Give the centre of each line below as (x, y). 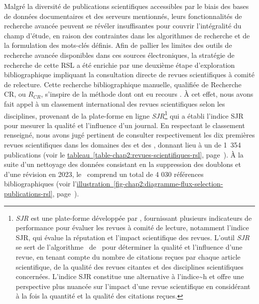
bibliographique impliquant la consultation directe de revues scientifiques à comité (129, 75)
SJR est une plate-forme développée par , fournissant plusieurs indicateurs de (134, 218)
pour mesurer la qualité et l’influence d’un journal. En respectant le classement (125, 125)
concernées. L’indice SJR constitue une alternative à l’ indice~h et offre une (130, 276)
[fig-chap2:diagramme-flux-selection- (168, 184)
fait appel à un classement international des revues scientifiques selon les (115, 103)
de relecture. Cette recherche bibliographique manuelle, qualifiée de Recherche (123, 84)
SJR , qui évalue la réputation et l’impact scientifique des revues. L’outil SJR (133, 237)
